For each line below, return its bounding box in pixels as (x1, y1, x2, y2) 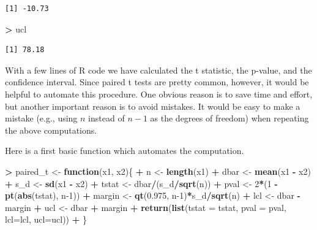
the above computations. (5, 123, 97, 136)
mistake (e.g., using (5, 112, 78, 125)
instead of (88, 112, 125, 125)
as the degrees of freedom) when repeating (150, 112, 309, 125)
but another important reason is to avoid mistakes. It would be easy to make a (5, 99, 300, 112)
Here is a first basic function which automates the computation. (5, 144, 244, 157)
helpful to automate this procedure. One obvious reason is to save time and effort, (5, 87, 313, 100)
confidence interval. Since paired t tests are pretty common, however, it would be (5, 75, 309, 88)
